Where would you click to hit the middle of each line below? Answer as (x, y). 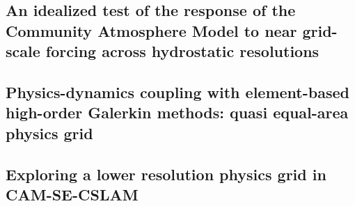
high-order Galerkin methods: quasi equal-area (177, 112)
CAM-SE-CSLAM (72, 194)
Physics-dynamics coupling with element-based (177, 92)
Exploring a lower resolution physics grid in (166, 174)
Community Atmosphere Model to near (151, 30)
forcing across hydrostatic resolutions (182, 51)
